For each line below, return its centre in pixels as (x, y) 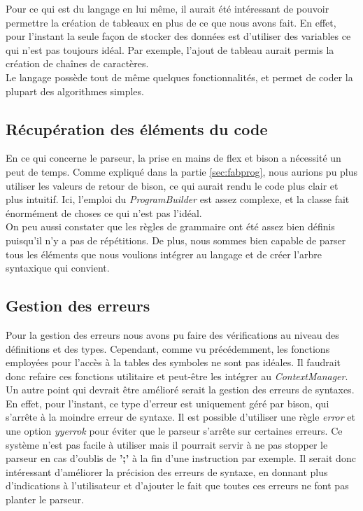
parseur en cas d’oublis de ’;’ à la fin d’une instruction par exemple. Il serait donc (181, 458)
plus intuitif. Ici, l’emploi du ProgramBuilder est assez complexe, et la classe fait (178, 199)
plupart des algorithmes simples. (75, 91)
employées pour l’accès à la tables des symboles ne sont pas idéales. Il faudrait (173, 362)
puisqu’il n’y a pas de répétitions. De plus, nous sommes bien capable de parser (176, 240)
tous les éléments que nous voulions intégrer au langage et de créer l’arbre (164, 254)
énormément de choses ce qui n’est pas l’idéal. (104, 212)
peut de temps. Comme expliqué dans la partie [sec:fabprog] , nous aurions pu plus (182, 171)
